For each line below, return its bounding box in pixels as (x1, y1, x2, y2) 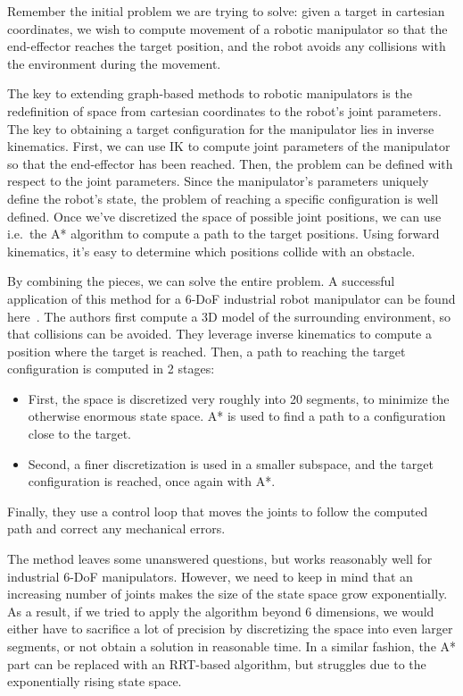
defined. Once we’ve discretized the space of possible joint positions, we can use (7, 206, 442, 225)
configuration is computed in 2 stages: (7, 359, 215, 378)
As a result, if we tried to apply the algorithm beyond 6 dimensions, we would (7, 601, 434, 620)
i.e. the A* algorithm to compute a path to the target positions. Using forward (7, 224, 440, 243)
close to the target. (28, 424, 132, 443)
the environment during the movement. (7, 54, 221, 72)
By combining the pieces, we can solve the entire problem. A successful (7, 272, 395, 290)
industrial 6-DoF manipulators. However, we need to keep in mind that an (7, 566, 413, 585)
